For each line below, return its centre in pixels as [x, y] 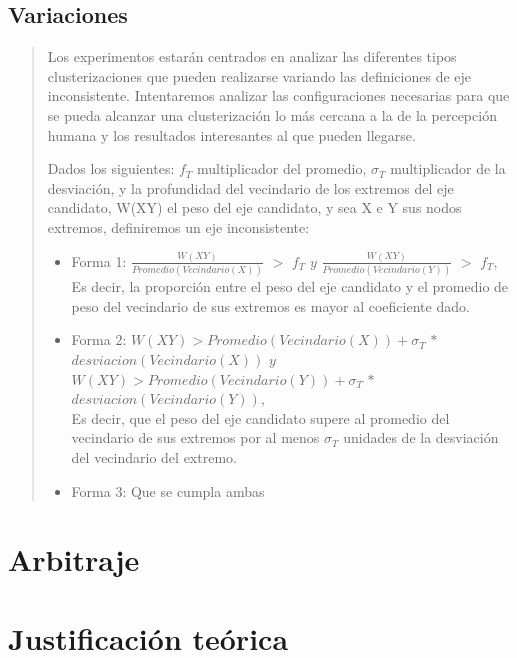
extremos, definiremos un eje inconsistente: [178, 226]
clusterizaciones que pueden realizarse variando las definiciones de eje [259, 75]
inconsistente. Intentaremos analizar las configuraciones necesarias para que [278, 95]
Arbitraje [74, 559]
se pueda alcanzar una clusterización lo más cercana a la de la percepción [272, 114]
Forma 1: [99, 260]
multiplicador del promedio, [282, 168]
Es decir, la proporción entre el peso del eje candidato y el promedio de [290, 286]
